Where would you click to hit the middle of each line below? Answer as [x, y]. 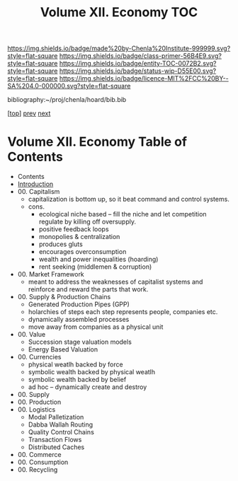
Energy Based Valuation [63, 349]
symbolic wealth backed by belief [77, 380]
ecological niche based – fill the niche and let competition [123, 214]
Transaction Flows [55, 440]
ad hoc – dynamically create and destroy [87, 387]
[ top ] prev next [29, 113]
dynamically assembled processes [79, 320]
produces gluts [61, 244]
